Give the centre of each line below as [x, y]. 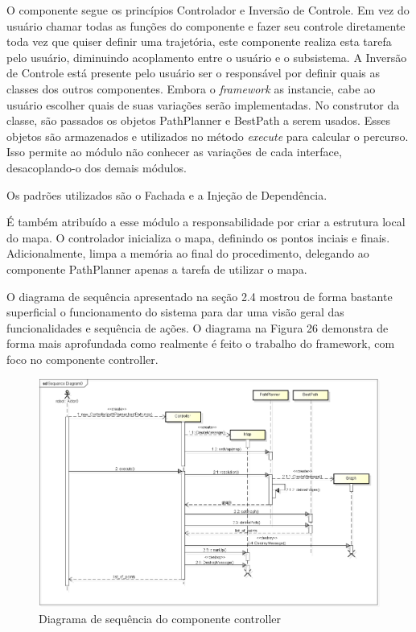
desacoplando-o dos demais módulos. [97, 167]
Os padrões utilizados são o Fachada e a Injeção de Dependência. [167, 194]
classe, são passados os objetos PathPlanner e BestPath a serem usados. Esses [198, 120]
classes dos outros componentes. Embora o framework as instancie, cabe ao [191, 88]
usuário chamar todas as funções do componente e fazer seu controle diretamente [206, 25]
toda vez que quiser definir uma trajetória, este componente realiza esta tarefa [199, 41]
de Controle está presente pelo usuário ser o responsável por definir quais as [194, 73]
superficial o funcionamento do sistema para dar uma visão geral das [175, 312]
